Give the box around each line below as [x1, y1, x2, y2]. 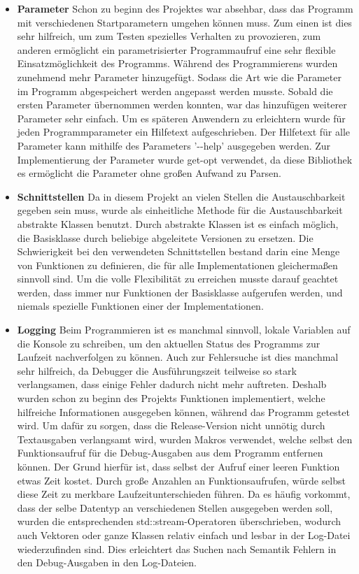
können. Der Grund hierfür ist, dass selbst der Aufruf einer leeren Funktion [17, 459, 340, 473]
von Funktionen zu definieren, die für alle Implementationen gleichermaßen [17, 257, 338, 272]
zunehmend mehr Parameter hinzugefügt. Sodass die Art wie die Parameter [17, 69, 342, 84]
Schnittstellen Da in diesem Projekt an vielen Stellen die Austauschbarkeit [17, 189, 346, 203]
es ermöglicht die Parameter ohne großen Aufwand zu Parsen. [17, 166, 281, 180]
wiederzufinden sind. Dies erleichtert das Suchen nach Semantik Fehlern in [17, 541, 337, 556]
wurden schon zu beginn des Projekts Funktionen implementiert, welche [17, 391, 325, 406]
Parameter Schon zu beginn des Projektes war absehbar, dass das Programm [17, 1, 353, 15]
